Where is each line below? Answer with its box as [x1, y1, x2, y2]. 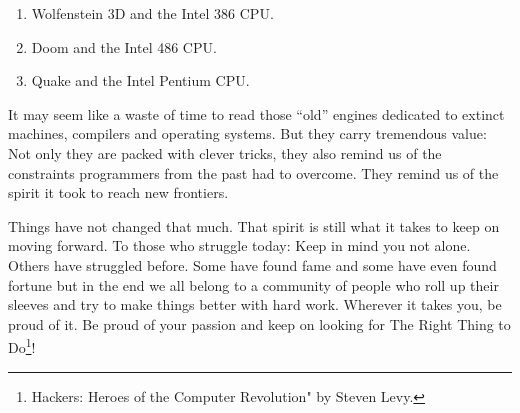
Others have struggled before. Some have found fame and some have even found [8, 254, 497, 275]
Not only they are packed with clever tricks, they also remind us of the [8, 142, 442, 163]
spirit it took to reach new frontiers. [8, 182, 229, 203]
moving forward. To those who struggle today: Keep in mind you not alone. [8, 235, 471, 256]
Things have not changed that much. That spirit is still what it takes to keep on [8, 215, 500, 236]
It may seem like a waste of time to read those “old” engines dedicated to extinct [8, 103, 505, 124]
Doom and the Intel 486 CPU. [31, 36, 217, 57]
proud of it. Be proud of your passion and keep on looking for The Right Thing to [8, 313, 511, 334]
